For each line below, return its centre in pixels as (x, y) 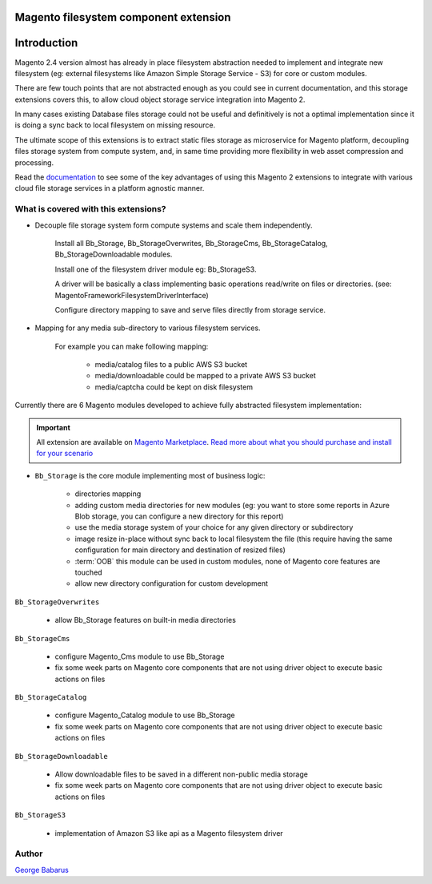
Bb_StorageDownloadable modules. (114, 254)
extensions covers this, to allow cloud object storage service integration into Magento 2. (160, 99)
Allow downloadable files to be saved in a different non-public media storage (181, 774)
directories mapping (108, 494)
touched (89, 572)
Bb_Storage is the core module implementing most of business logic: (150, 475)
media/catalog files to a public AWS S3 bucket (171, 365)
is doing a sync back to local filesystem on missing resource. (115, 125)
